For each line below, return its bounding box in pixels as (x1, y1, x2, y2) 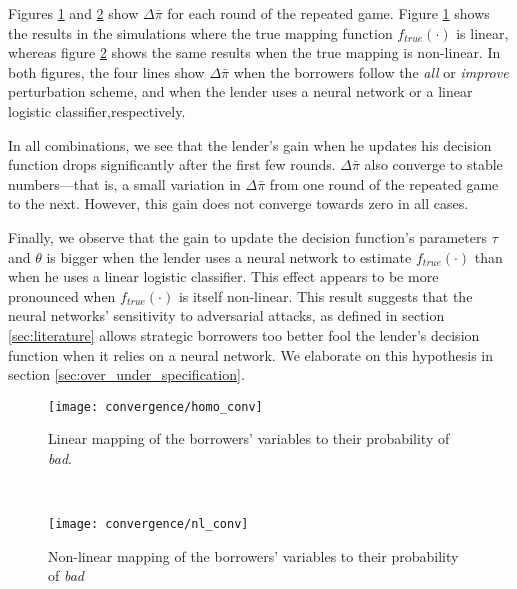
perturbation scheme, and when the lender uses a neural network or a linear (8, 81, 473, 102)
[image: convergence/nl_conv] (48, 517, 249, 532)
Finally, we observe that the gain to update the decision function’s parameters (8, 226, 487, 247)
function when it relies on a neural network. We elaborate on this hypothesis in (8, 344, 494, 365)
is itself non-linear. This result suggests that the (178, 285, 473, 306)
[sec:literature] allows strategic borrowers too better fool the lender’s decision (8, 324, 480, 345)
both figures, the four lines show (8, 61, 205, 82)
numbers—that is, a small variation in (8, 173, 241, 194)
